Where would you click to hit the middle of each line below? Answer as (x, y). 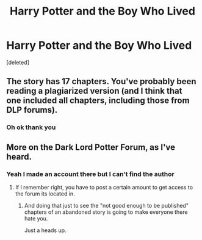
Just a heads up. (45, 230)
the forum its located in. (45, 194)
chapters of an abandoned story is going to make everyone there (106, 212)
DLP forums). (32, 110)
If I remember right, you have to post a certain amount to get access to (104, 187)
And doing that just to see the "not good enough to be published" (106, 205)
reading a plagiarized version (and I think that (94, 91)
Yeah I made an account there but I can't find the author (91, 174)
